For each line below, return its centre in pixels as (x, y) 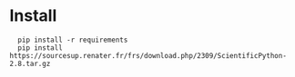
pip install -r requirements (73, 40)
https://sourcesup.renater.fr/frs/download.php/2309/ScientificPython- (148, 55)
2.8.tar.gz (30, 63)
